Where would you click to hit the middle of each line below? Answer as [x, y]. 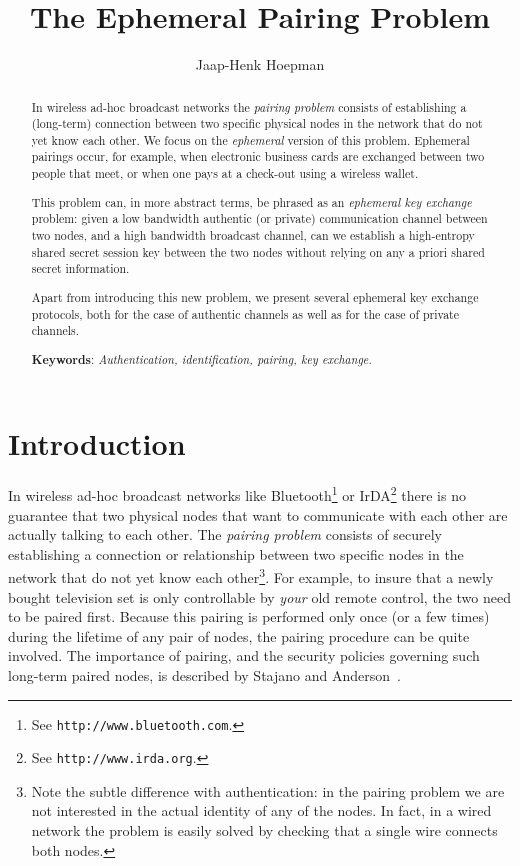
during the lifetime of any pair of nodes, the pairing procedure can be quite [239, 635]
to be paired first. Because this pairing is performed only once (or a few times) [249, 616]
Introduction [97, 443]
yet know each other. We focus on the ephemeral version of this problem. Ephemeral [250, 139]
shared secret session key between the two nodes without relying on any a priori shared [258, 251]
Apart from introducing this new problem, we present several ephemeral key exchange [255, 296]
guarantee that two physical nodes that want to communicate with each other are [258, 514]
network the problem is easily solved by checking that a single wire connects [264, 830]
